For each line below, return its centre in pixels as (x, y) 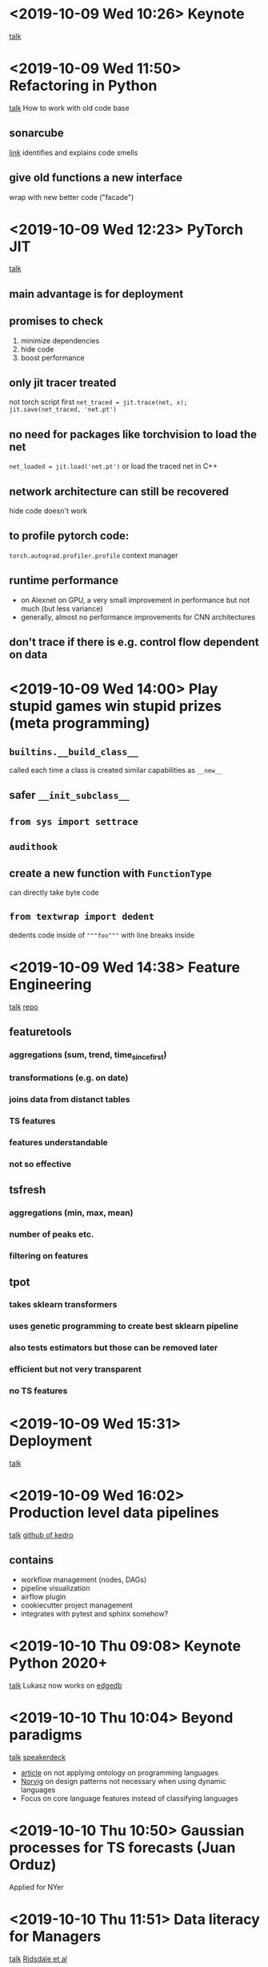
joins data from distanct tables (70, 1099)
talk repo (24, 1006)
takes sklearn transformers (63, 1305)
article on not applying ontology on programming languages (120, 1772)
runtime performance (64, 581)
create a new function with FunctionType (110, 873)
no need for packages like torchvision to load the (133, 434)
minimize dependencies (60, 340)
